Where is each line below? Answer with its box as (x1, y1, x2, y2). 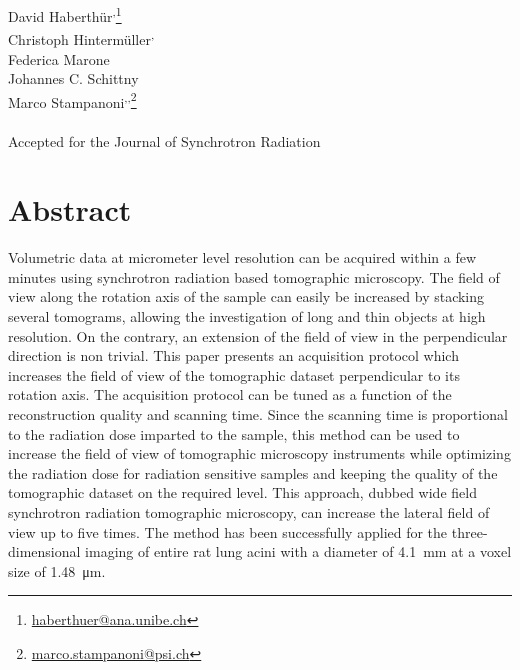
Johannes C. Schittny (8, 68, 139, 89)
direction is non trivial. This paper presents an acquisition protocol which (8, 345, 459, 366)
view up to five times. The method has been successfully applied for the (8, 521, 448, 542)
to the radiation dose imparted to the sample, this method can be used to (8, 423, 460, 444)
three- (451, 521, 488, 542)
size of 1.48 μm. (8, 560, 106, 581)
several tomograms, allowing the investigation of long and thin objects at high (8, 306, 486, 327)
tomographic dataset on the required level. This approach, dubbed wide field (8, 482, 477, 503)
